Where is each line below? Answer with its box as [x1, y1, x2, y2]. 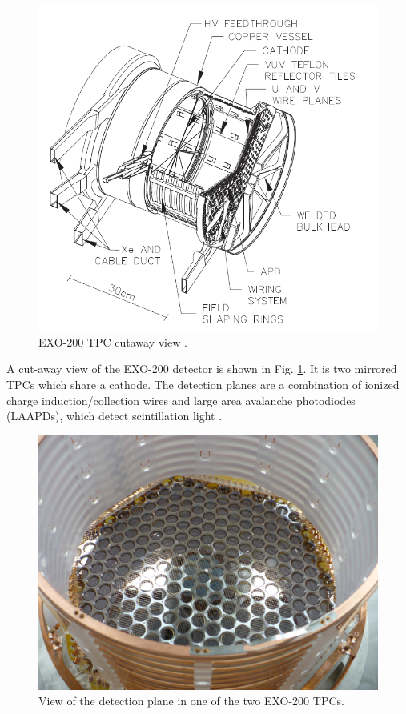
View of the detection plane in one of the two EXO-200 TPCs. [38, 692, 344, 709]
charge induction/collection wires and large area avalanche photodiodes [6, 391, 356, 408]
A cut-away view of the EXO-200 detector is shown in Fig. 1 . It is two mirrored [6, 360, 397, 377]
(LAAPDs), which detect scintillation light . [6, 407, 223, 424]
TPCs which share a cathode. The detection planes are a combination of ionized [6, 376, 400, 393]
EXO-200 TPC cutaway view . [38, 333, 187, 350]
